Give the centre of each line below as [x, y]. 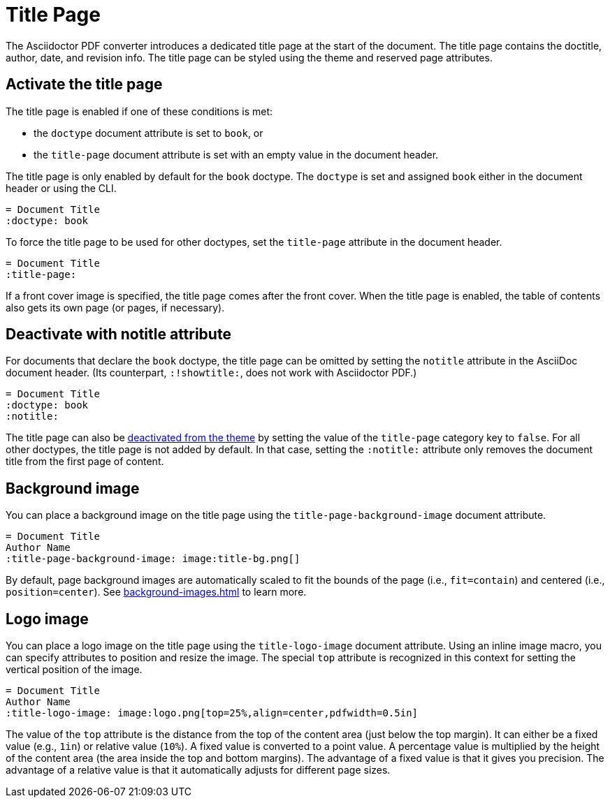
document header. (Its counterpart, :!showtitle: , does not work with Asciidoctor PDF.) [211, 373]
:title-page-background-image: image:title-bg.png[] [153, 559]
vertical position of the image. [74, 670]
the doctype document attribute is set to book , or [148, 133]
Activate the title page [84, 84]
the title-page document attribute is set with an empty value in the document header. [236, 154]
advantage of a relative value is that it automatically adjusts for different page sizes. [198, 770]
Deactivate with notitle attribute [118, 334]
